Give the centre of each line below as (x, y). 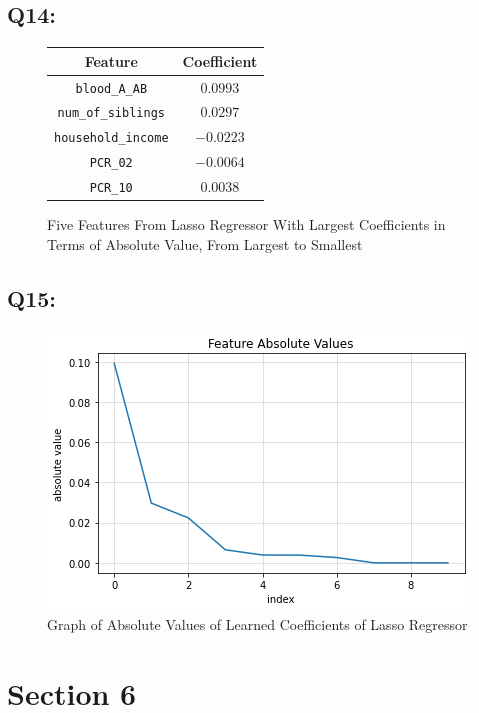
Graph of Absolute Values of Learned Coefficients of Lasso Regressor (257, 624)
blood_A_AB (111, 88)
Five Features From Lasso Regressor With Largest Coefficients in (246, 224)
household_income (111, 138)
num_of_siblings (111, 113)
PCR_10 (111, 188)
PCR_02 (111, 163)
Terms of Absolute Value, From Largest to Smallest (205, 243)
